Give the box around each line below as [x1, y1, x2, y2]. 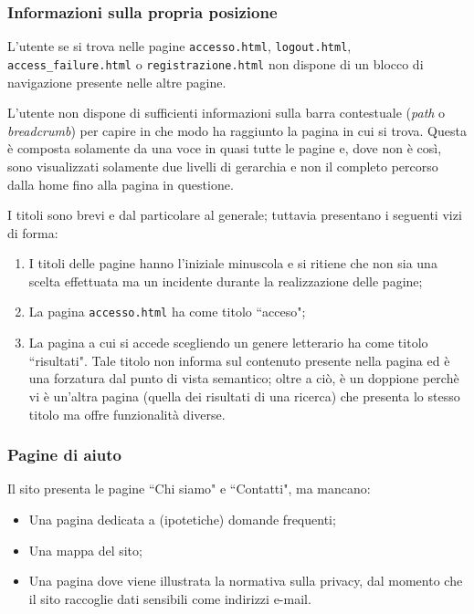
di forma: [7, 223, 58, 242]
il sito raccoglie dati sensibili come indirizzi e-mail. [28, 588, 311, 608]
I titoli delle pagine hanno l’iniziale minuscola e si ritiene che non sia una [28, 254, 437, 273]
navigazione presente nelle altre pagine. [7, 72, 226, 91]
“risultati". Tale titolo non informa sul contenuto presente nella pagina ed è [28, 350, 450, 369]
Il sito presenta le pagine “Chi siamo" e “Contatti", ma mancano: [7, 479, 371, 498]
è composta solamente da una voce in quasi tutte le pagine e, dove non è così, [7, 139, 442, 158]
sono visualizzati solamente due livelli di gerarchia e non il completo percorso [7, 156, 438, 175]
